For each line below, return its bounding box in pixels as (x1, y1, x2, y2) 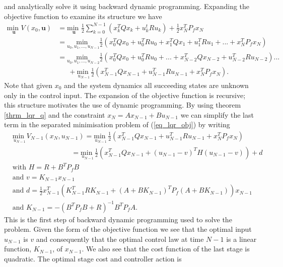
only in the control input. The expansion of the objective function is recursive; (4, 90, 246, 100)
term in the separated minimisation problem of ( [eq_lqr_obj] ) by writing (4, 119, 230, 130)
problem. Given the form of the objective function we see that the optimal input (4, 224, 252, 234)
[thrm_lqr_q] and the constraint (4, 109, 105, 120)
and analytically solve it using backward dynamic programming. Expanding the (4, 1, 250, 11)
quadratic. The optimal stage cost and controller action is (4, 253, 182, 263)
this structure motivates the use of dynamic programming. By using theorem (4, 100, 241, 110)
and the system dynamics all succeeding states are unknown (64, 79, 249, 90)
